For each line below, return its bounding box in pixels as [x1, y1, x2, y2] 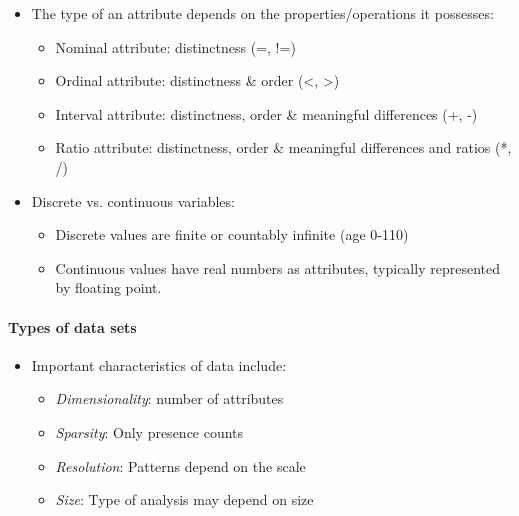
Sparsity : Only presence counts [55, 421, 244, 442]
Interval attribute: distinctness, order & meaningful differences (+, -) [55, 103, 478, 124]
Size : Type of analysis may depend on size [55, 489, 314, 510]
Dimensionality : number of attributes [55, 388, 284, 409]
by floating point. [55, 277, 162, 298]
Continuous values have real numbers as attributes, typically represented [55, 257, 500, 278]
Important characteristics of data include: [31, 354, 287, 375]
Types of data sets [8, 316, 137, 337]
